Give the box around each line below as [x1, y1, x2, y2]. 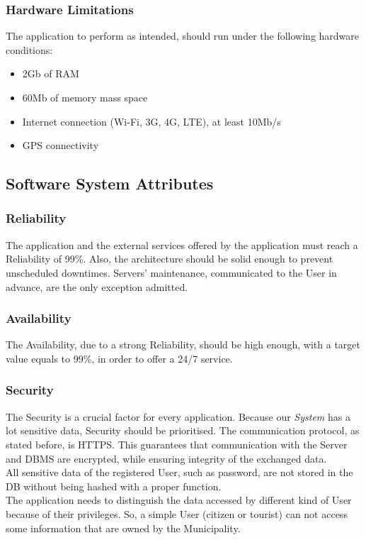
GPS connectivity [22, 138, 99, 153]
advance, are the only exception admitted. [6, 279, 188, 294]
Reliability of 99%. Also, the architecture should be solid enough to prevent [6, 251, 333, 266]
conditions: [6, 42, 53, 57]
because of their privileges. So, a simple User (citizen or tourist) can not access [6, 506, 348, 521]
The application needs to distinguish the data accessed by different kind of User [6, 492, 352, 507]
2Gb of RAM [22, 66, 79, 81]
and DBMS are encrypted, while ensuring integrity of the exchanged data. [6, 451, 327, 465]
